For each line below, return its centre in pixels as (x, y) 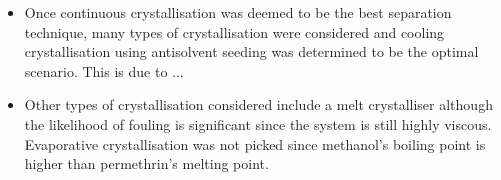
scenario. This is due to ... (104, 70)
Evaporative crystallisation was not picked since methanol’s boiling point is (255, 143)
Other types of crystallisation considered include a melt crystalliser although (258, 104)
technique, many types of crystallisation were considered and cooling (234, 31)
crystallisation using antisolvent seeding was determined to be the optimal (251, 51)
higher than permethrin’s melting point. (146, 163)
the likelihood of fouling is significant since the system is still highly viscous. (258, 123)
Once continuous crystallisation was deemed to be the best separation (238, 12)
